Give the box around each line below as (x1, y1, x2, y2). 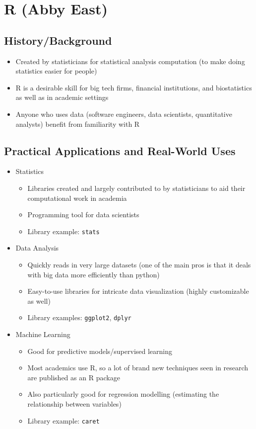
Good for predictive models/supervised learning (27, 345, 173, 356)
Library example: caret (27, 415, 100, 426)
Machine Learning (15, 329, 70, 339)
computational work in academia (27, 192, 127, 203)
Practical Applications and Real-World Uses (4, 143, 236, 158)
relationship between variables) (27, 398, 122, 409)
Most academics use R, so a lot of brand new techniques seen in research (27, 362, 249, 373)
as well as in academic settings (15, 92, 109, 102)
